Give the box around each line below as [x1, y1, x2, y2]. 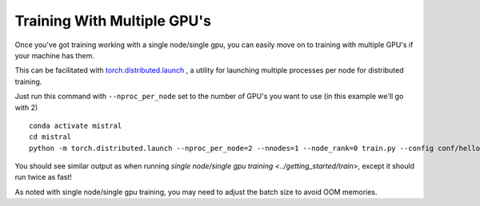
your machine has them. [14, 50, 95, 60]
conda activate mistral [29, 121, 122, 130]
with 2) [14, 102, 38, 112]
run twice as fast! [14, 172, 72, 182]
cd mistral [29, 133, 72, 141]
